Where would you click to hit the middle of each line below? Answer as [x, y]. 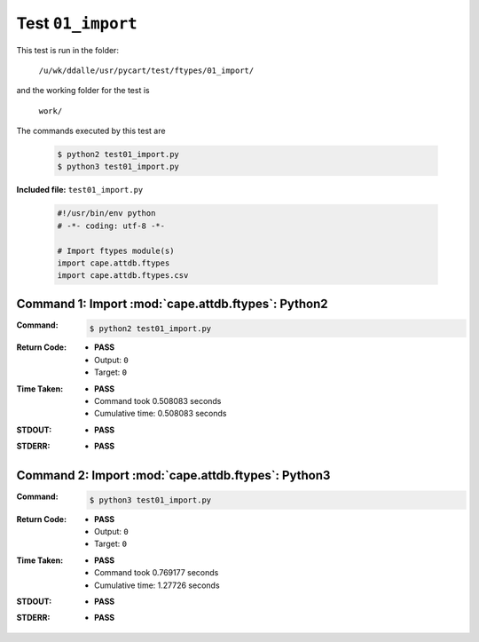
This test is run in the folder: [68, 50]
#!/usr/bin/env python [106, 214]
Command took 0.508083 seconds [158, 401]
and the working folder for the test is [83, 91]
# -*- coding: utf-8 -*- [111, 226]
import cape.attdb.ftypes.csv [123, 276]
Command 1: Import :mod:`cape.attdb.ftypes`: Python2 [172, 303]
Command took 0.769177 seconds [157, 573]
